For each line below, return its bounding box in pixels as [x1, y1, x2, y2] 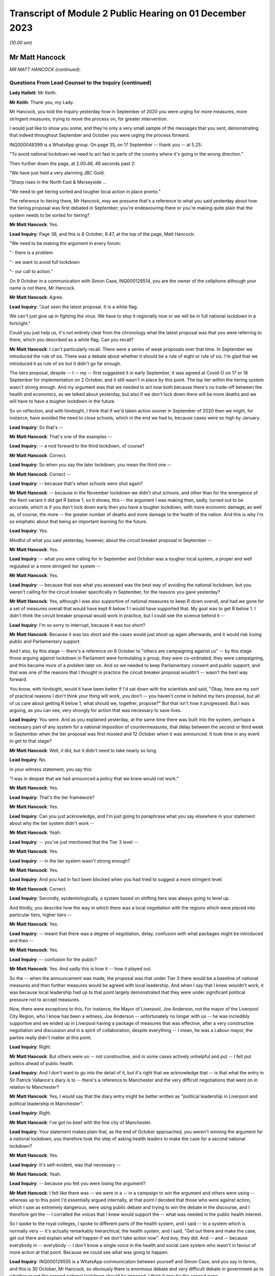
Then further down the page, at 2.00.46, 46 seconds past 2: [9, 160, 136, 166]
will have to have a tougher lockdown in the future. [9, 398, 116, 404]
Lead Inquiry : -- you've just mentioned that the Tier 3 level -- [9, 839, 139, 845]
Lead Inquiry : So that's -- [9, 424, 63, 430]
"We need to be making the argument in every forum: [9, 240, 121, 247]
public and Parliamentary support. [9, 639, 81, 645]
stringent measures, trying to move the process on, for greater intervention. [9, 115, 168, 122]
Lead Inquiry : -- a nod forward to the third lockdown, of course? [9, 443, 145, 449]
